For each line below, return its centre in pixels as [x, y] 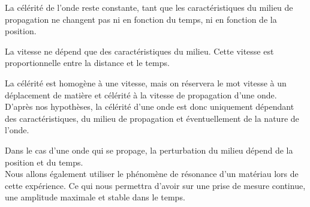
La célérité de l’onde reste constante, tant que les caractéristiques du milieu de [149, 7]
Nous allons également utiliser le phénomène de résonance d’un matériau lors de [152, 174]
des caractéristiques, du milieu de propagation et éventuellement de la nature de [152, 118]
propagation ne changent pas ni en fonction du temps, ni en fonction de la [141, 19]
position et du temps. [44, 162]
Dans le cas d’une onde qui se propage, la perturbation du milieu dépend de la [149, 150]
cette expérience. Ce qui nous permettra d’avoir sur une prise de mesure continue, [155, 185]
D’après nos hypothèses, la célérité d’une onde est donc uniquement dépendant [150, 106]
